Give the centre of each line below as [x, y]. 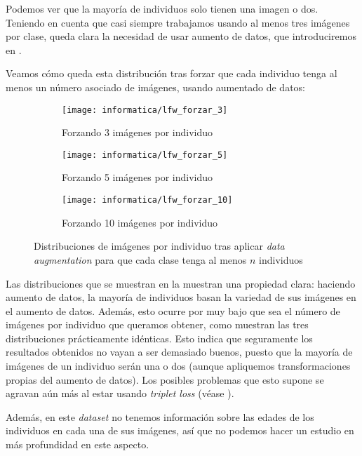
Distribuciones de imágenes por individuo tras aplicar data [159, 246]
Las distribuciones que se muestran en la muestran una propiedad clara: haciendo [181, 283]
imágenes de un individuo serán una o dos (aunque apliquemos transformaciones [178, 366]
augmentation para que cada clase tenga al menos [140, 259]
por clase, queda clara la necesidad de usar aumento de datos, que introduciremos [181, 36]
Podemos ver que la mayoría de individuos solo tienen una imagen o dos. [162, 8]
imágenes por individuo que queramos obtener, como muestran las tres [157, 324]
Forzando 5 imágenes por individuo [138, 177]
